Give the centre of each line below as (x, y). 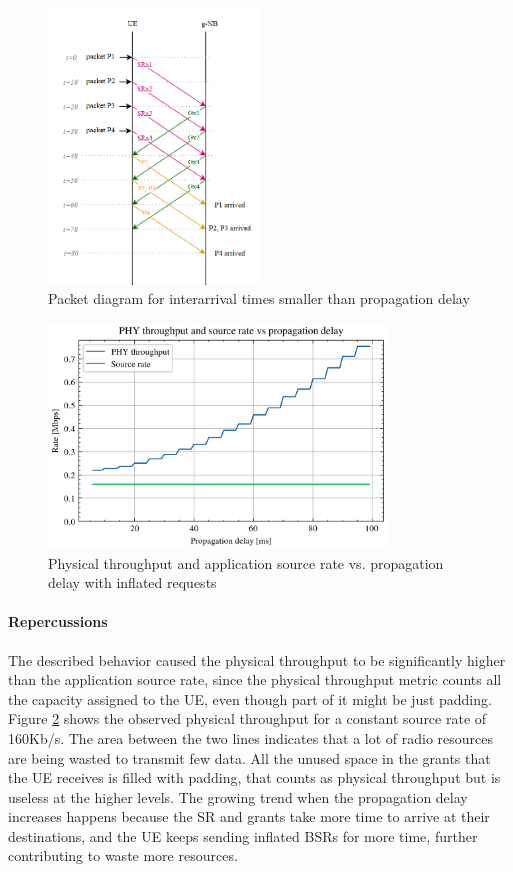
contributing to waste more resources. (123, 855)
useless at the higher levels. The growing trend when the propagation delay (238, 796)
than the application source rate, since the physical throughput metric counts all (255, 679)
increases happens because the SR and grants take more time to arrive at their (249, 816)
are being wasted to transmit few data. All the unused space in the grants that (249, 757)
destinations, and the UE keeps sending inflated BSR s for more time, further (243, 835)
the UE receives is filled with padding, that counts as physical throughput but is (254, 777)
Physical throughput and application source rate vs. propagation (246, 562)
